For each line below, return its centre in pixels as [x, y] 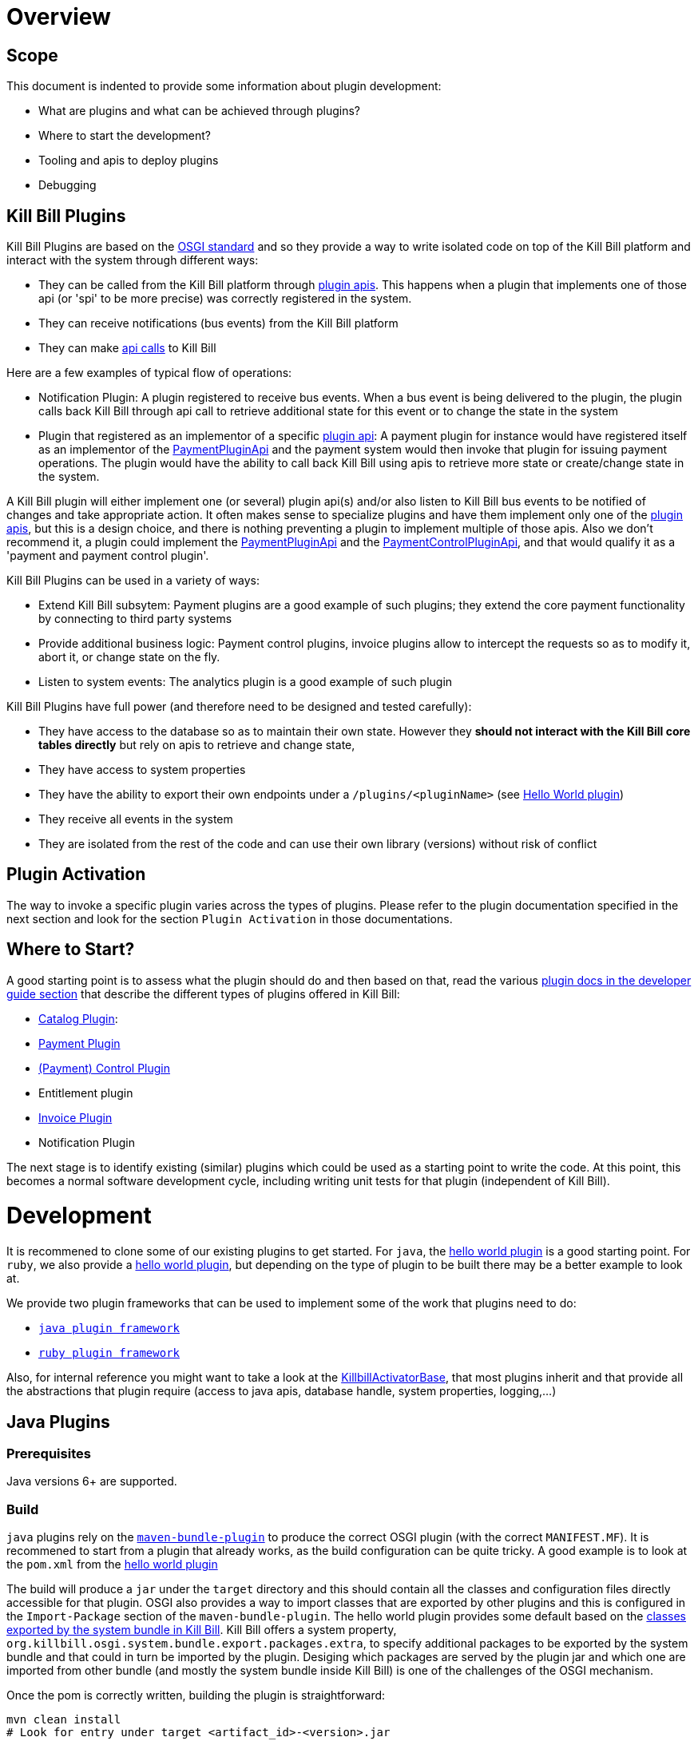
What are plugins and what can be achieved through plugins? [199, 111]
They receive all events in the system [136, 819]
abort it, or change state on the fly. [129, 657]
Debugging [67, 185]
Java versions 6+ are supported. [92, 1481]
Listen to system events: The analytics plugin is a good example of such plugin [246, 682]
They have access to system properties [142, 770]
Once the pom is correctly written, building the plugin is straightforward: [196, 1695]
